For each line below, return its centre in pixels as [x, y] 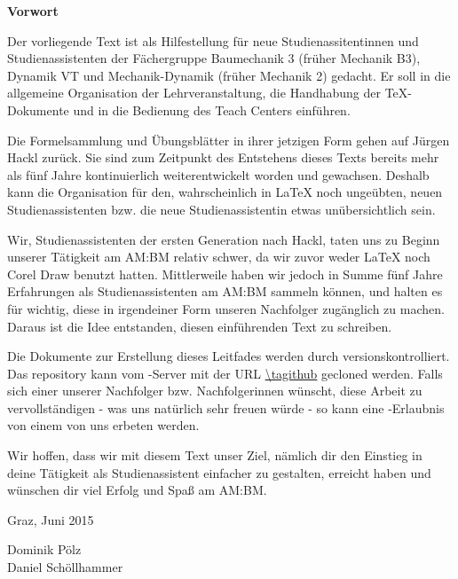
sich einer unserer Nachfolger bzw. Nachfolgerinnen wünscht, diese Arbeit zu [215, 391]
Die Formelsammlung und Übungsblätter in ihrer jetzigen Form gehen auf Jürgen [229, 140]
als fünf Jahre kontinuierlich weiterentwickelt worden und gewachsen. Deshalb [218, 174]
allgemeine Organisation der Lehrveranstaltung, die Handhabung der [194, 93]
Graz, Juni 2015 [51, 519]
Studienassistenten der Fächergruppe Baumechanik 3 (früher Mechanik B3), [214, 58]
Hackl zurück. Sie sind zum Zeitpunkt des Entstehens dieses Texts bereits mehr [223, 157]
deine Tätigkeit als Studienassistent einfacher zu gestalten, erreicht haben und [219, 472]
